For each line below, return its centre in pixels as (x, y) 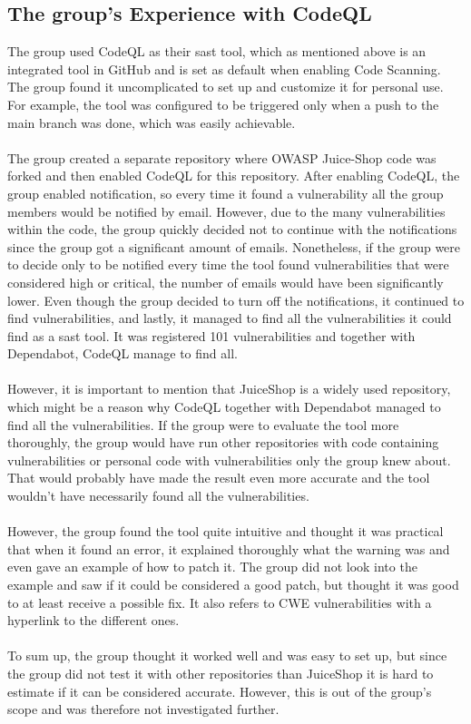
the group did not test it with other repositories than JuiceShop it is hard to (221, 673)
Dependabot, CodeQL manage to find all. (123, 353)
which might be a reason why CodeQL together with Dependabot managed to (224, 407)
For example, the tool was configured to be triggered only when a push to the (223, 104)
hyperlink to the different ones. (93, 620)
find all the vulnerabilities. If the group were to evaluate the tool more (203, 424)
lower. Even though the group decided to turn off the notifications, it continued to (236, 300)
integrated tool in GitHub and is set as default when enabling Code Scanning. (224, 68)
